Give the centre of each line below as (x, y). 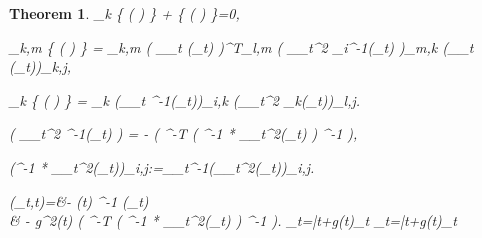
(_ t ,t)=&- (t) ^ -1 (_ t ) (79, 200)
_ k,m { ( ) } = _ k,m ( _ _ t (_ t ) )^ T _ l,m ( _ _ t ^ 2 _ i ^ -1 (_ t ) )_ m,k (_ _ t (241, 46)
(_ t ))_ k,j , (40, 66)
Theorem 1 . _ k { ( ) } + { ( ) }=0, (124, 13)
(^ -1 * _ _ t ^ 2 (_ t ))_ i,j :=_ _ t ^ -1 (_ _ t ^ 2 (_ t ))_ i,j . (162, 166)
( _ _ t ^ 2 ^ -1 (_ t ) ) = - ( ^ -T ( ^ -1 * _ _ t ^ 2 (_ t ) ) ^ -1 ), (183, 133)
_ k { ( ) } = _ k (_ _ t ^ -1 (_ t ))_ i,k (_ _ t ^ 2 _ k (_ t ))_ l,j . (185, 99)
